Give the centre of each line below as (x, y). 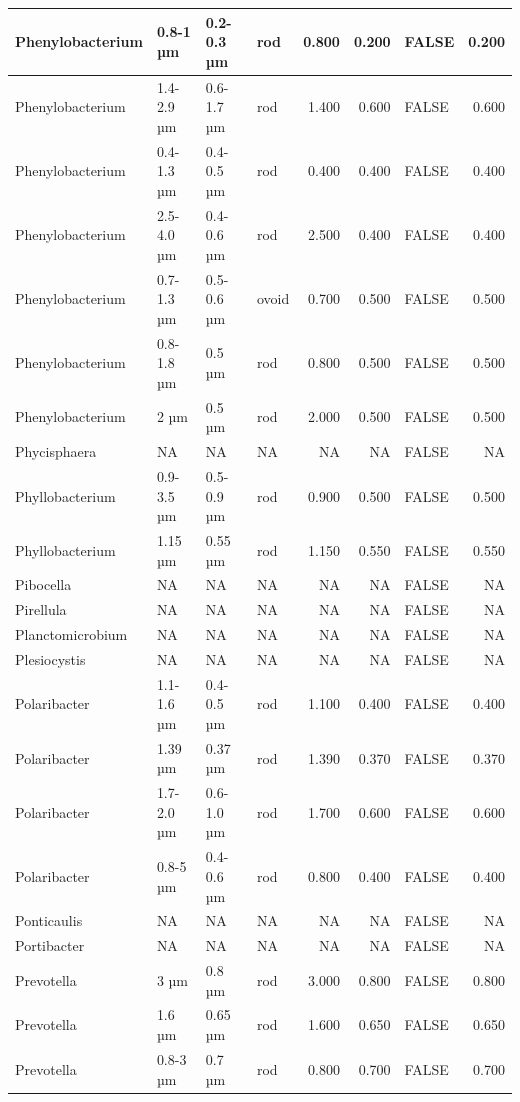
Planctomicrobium (71, 634)
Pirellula (41, 609)
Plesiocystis (50, 658)
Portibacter (50, 945)
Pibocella (43, 584)
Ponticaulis (49, 920)
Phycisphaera (56, 451)
